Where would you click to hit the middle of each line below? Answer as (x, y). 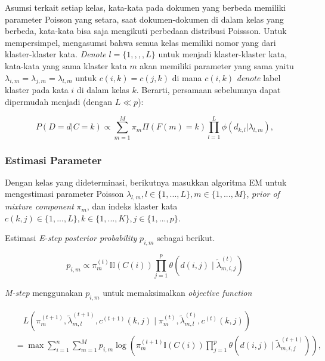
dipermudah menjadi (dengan (59, 101)
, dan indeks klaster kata (132, 206)
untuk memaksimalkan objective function (177, 293)
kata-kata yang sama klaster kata (66, 65)
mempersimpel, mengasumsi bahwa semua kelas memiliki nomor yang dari (140, 42)
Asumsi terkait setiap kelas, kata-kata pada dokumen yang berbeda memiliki (145, 7)
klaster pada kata (37, 90)
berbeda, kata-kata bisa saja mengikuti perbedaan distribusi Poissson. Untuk (146, 31)
